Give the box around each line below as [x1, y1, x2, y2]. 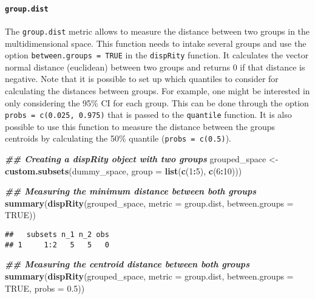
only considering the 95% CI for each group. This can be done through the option [5, 96, 309, 109]
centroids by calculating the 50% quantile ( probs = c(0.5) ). [5, 132, 231, 145]
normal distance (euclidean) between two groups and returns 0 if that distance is [5, 60, 305, 73]
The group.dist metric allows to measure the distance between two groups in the [5, 24, 310, 37]
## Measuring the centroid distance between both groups [5, 258, 249, 270]
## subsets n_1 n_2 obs [5, 230, 109, 239]
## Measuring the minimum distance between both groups [5, 185, 257, 198]
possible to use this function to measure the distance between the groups [5, 120, 276, 132]
